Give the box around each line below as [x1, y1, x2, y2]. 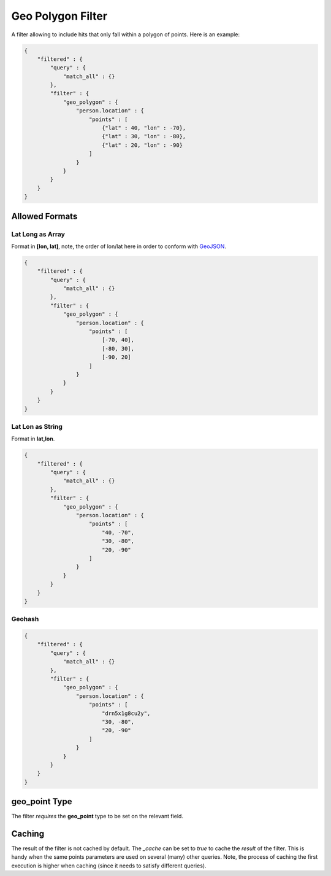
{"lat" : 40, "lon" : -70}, [101, 125, 186, 131]
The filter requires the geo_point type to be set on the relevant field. [11, 813, 184, 820]
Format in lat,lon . [11, 435, 55, 442]
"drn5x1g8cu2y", [101, 710, 151, 717]
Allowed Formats [11, 211, 78, 221]
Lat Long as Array [11, 230, 66, 238]
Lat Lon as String [11, 422, 63, 431]
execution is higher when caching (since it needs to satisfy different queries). [11, 862, 207, 869]
